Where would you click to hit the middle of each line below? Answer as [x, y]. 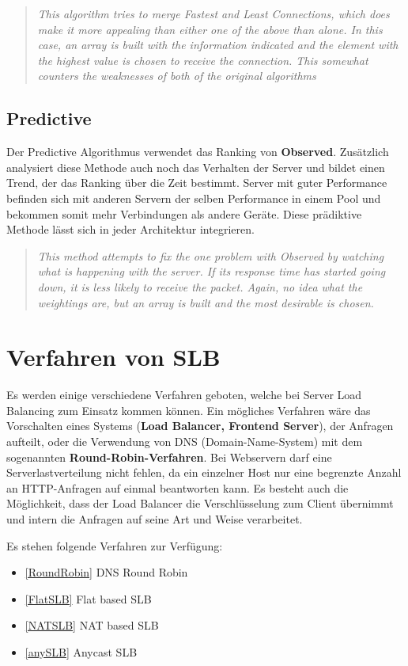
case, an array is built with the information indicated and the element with [218, 45]
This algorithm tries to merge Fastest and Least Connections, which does [213, 13]
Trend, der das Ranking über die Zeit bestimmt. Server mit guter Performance [197, 183]
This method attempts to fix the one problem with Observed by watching [211, 255]
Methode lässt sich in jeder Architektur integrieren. [130, 229]
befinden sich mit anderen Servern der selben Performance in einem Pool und [194, 198]
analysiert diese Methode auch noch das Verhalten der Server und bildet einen [196, 167]
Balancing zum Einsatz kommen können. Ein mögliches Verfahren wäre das [189, 410]
